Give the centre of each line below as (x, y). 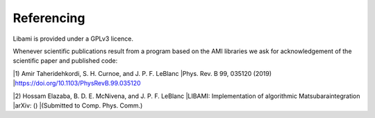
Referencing (49, 18)
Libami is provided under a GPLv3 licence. (73, 39)
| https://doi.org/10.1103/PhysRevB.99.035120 (77, 83)
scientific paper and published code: (65, 61)
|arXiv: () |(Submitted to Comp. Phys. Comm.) (78, 105)
